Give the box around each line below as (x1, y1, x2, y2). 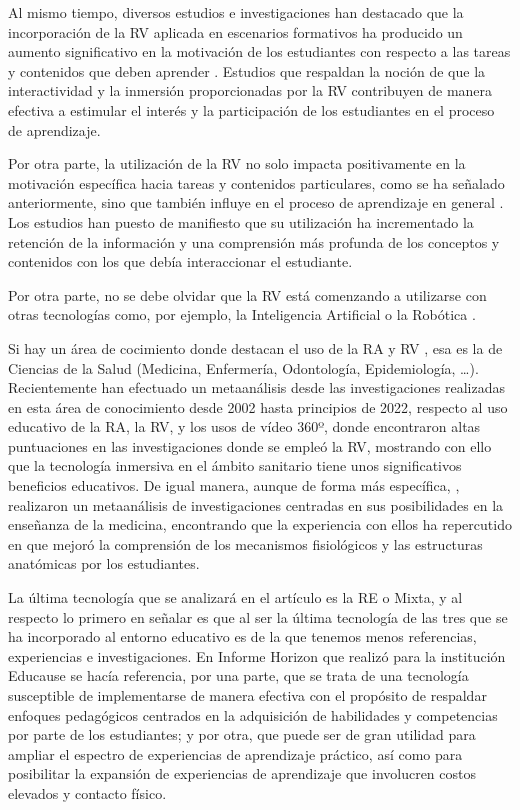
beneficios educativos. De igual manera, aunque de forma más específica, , (8, 475, 460, 496)
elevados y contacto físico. (8, 782, 167, 803)
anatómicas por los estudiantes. (8, 553, 200, 574)
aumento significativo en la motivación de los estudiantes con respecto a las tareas (8, 41, 511, 62)
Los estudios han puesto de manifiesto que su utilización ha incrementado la (8, 211, 474, 232)
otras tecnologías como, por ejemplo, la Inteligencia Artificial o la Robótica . (8, 304, 476, 325)
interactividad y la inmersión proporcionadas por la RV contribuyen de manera (8, 80, 493, 101)
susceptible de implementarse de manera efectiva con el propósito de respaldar (8, 685, 487, 705)
